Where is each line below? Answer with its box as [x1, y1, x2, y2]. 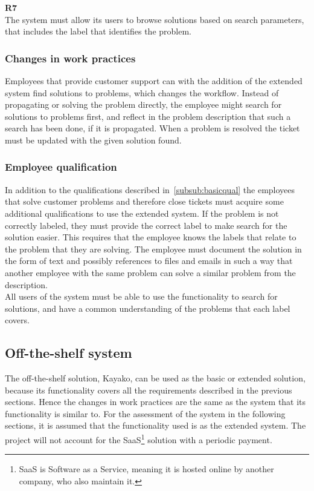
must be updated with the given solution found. [5, 133, 182, 146]
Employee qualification [5, 159, 117, 174]
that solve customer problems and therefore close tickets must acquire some [5, 195, 284, 208]
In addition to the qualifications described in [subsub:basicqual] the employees [5, 183, 295, 196]
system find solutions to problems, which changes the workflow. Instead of [5, 86, 279, 99]
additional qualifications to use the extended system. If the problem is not [5, 206, 279, 219]
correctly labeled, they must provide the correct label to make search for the [5, 219, 287, 231]
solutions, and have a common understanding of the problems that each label [5, 302, 290, 314]
